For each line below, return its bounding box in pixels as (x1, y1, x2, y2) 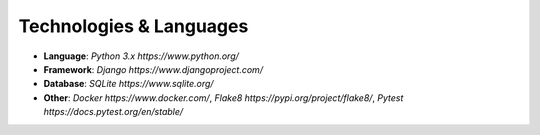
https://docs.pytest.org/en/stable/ (43, 106, 184, 118)
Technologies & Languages (18, 15, 249, 37)
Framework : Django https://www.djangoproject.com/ (43, 63, 264, 75)
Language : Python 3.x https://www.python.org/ (43, 50, 240, 62)
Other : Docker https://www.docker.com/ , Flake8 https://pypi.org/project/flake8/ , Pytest (43, 91, 404, 104)
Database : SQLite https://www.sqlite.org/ (43, 78, 214, 90)
